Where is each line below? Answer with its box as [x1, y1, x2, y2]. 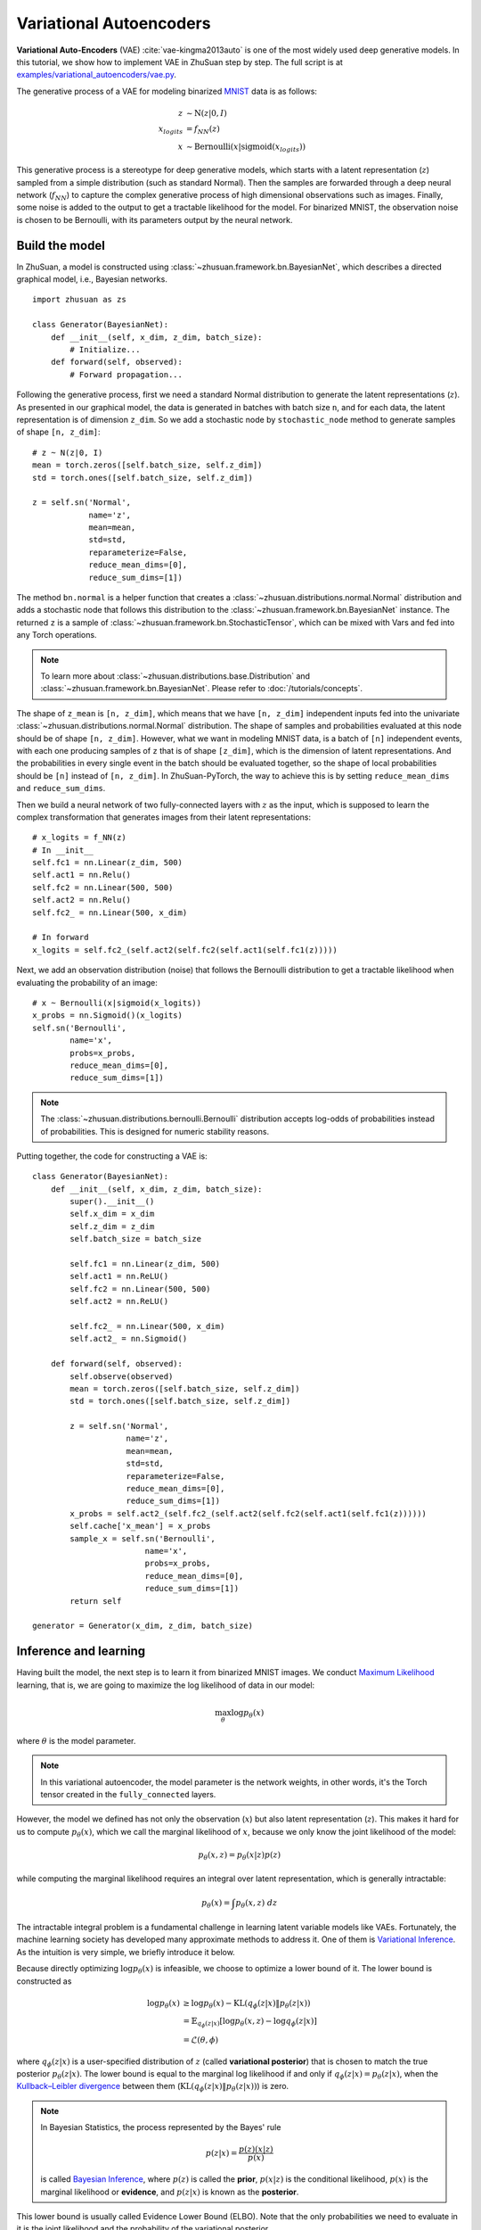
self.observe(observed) [69, 1371, 174, 1382]
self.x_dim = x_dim [69, 1209, 155, 1219]
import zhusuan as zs [32, 294, 126, 305]
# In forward [32, 932, 89, 943]
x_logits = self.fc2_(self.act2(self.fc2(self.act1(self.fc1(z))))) [32, 945, 338, 954]
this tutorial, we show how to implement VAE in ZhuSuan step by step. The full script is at [16, 56, 343, 67]
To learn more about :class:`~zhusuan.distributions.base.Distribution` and [40, 671, 311, 681]
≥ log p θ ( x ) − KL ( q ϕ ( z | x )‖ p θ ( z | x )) [183, 1998, 311, 2011]
